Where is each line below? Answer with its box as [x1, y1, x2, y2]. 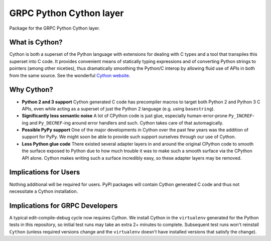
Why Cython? [9, 85, 54, 94]
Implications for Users [9, 168, 80, 177]
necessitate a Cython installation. [9, 188, 78, 194]
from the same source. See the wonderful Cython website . [9, 72, 130, 78]
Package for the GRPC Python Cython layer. [9, 25, 100, 31]
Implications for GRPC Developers [9, 201, 118, 210]
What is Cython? [9, 38, 63, 47]
